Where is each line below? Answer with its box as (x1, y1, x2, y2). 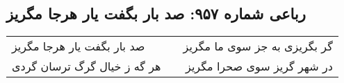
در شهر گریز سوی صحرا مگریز (186, 58, 333, 75)
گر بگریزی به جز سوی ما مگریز (183, 38, 333, 55)
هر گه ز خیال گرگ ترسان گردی (12, 58, 161, 75)
